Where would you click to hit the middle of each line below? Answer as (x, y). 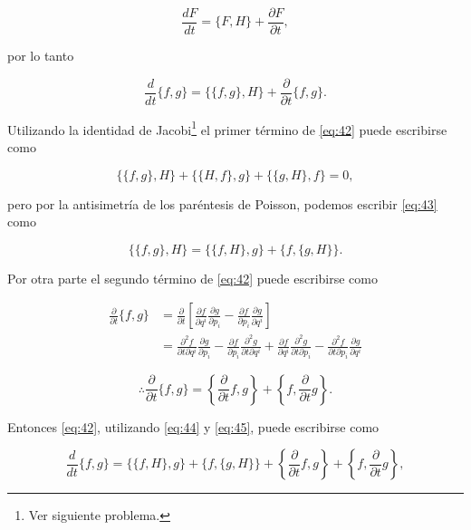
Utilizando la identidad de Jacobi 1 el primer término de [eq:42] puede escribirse (227, 128)
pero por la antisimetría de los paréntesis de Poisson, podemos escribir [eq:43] (222, 203)
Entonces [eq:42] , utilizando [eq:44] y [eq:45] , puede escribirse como (193, 426)
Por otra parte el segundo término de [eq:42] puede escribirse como (192, 278)
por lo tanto (41, 56)
